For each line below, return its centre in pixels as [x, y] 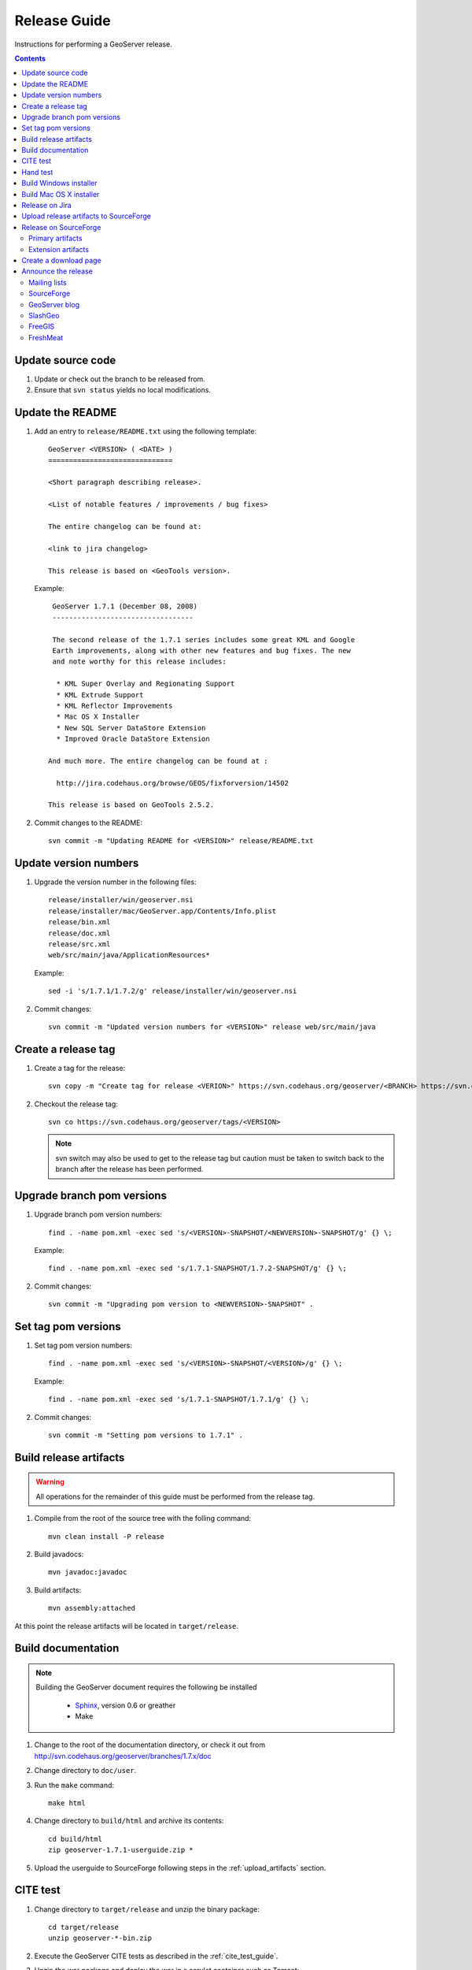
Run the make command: [74, 1785]
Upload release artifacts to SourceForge [86, 216]
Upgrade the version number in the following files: [115, 882]
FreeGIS [42, 326]
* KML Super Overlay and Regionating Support [146, 684]
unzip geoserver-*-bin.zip [100, 1938]
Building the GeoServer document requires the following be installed [146, 1687]
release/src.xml [79, 944]
